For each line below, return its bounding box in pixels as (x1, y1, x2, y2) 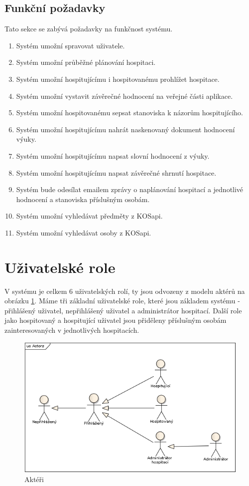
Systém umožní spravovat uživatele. (16, 40, 125, 50)
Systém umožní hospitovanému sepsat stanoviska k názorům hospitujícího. (16, 107, 243, 118)
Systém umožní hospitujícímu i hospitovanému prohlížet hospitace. (16, 73, 220, 84)
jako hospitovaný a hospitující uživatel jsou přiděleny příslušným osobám (4, 315, 227, 325)
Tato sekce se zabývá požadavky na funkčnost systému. (4, 23, 173, 34)
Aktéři (24, 474, 44, 484)
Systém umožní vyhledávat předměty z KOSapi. (16, 211, 163, 221)
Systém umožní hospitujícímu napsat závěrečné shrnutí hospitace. (16, 167, 217, 178)
